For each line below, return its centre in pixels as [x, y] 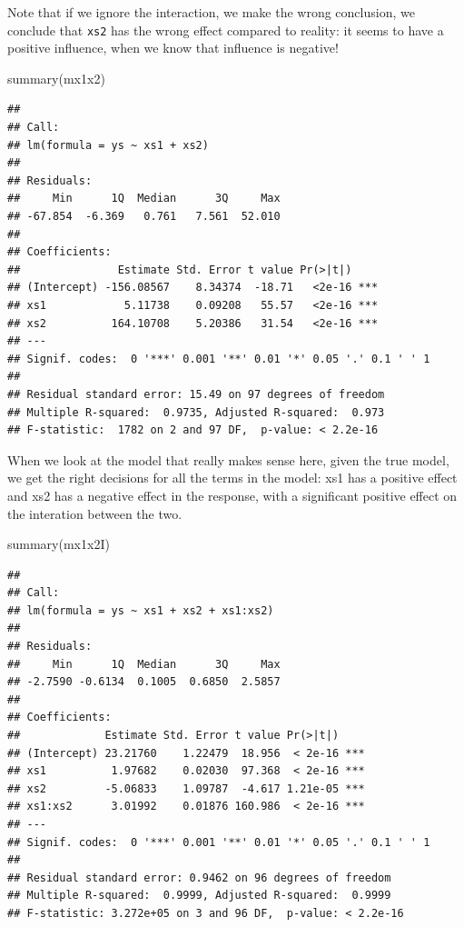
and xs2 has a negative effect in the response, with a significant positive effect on [232, 495]
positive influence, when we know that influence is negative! [173, 48]
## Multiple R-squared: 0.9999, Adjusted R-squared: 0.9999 [199, 896]
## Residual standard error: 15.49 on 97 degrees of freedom [196, 394]
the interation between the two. [95, 513]
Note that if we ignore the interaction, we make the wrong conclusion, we [211, 12]
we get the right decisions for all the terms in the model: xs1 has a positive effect [232, 478]
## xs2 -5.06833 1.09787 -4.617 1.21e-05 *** [186, 788]
